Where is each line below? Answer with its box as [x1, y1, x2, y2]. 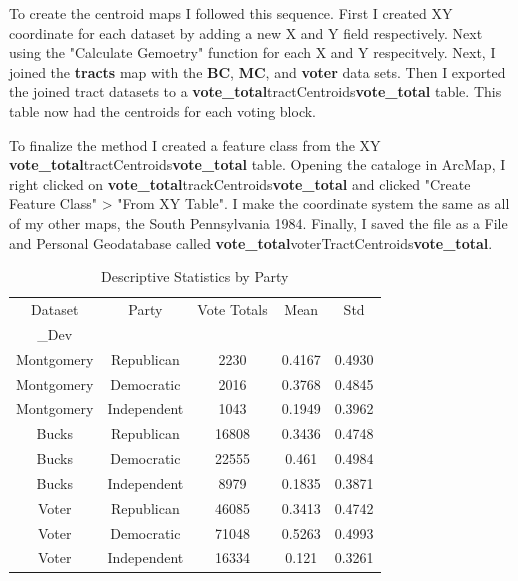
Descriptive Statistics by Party [101, 266, 289, 287]
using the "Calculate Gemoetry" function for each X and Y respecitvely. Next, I [9, 42, 496, 63]
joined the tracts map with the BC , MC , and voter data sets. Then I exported [9, 61, 506, 82]
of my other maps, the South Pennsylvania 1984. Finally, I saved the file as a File [9, 212, 508, 233]
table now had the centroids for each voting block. [9, 100, 316, 121]
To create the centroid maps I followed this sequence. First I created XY [9, 3, 453, 23]
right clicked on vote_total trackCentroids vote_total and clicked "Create [9, 173, 471, 194]
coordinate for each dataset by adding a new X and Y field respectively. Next [9, 22, 483, 43]
